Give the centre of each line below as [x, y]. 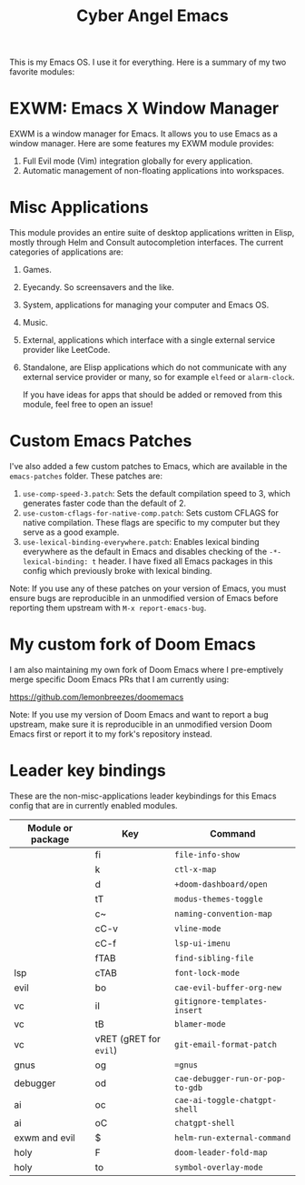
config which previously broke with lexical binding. [117, 571]
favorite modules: [42, 72]
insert [188, 1010]
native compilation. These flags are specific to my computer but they [151, 522]
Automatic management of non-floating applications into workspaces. [153, 171]
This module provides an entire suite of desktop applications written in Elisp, [152, 233]
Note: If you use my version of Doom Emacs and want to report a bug [139, 714]
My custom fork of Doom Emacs [133, 644]
